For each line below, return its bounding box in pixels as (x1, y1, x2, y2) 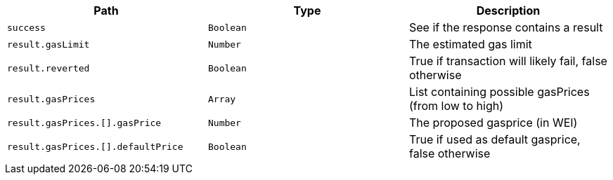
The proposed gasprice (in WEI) (408, 116, 578, 130)
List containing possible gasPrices (408, 85, 590, 99)
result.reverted (7, 62, 90, 74)
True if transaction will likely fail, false (408, 54, 607, 68)
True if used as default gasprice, (408, 132, 581, 146)
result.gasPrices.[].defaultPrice (7, 141, 183, 152)
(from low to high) (408, 99, 503, 113)
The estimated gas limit (408, 37, 532, 51)
